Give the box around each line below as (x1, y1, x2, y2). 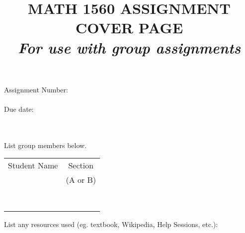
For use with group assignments (17, 37, 241, 58)
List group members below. (4, 140, 87, 150)
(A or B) (66, 174, 96, 186)
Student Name (8, 159, 58, 171)
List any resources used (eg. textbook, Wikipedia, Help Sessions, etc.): (4, 219, 218, 230)
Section (68, 159, 94, 171)
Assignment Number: (4, 84, 68, 94)
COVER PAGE (75, 17, 183, 38)
